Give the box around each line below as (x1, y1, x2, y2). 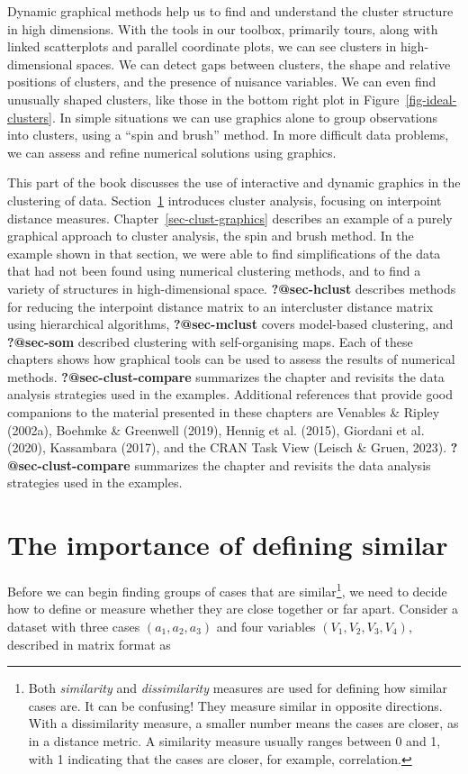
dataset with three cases (7, 617, 140, 635)
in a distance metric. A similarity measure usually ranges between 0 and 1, (28, 731, 441, 750)
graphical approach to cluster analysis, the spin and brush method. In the (7, 226, 414, 245)
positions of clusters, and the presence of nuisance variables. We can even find (7, 72, 436, 91)
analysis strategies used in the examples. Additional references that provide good (7, 385, 453, 404)
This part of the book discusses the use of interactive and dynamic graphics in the (7, 173, 461, 192)
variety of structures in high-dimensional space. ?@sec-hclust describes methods (7, 278, 456, 297)
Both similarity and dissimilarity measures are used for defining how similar (28, 678, 447, 697)
